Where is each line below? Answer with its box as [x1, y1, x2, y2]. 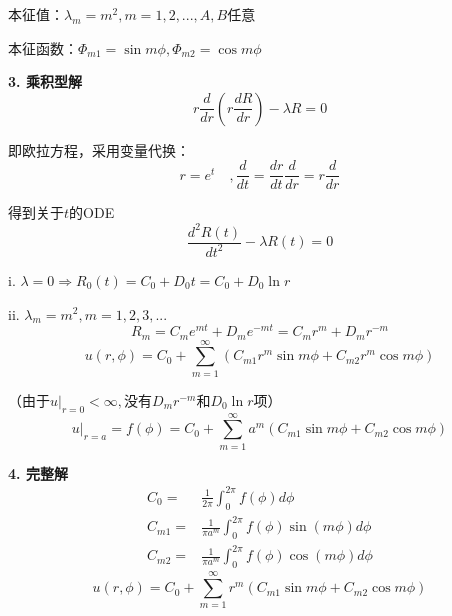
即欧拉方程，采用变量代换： [8, 139, 190, 160]
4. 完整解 [8, 462, 68, 483]
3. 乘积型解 [8, 71, 82, 92]
